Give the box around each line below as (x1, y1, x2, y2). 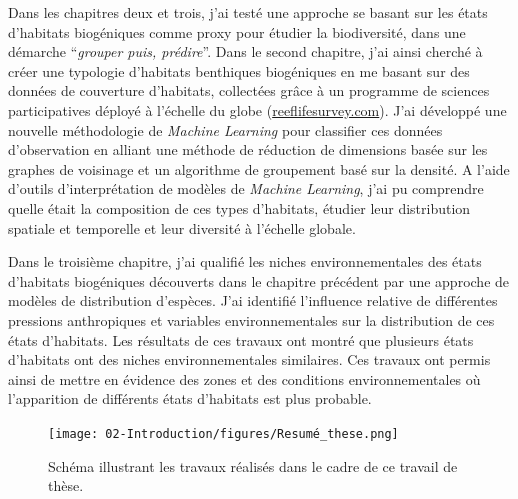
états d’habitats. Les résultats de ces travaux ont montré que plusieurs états (8, 329, 474, 350)
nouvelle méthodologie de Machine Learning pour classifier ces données (8, 119, 443, 140)
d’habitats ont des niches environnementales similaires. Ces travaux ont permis (8, 349, 491, 370)
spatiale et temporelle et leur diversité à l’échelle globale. (8, 217, 356, 238)
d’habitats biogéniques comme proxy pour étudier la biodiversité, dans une (8, 21, 466, 42)
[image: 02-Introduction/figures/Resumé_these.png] (48, 426, 399, 441)
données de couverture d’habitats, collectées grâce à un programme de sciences (8, 80, 490, 101)
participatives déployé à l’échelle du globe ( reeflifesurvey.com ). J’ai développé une (8, 99, 507, 120)
